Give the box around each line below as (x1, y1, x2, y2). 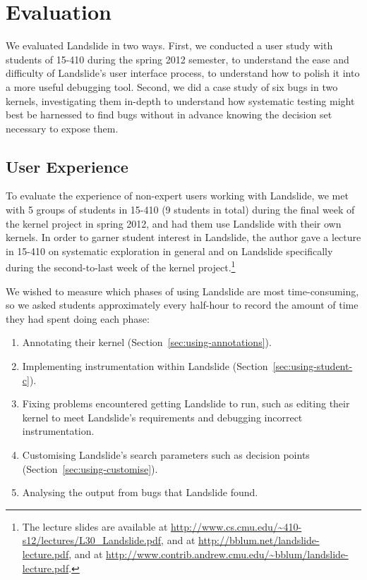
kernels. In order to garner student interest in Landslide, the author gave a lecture (6, 230, 361, 245)
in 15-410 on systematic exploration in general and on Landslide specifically (6, 243, 333, 258)
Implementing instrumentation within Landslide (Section (22, 359, 268, 374)
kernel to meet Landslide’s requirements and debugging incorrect (22, 409, 303, 424)
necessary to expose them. (6, 121, 119, 135)
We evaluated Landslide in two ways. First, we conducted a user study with (6, 38, 333, 53)
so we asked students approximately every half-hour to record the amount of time (6, 297, 359, 312)
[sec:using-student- (272, 359, 353, 374)
